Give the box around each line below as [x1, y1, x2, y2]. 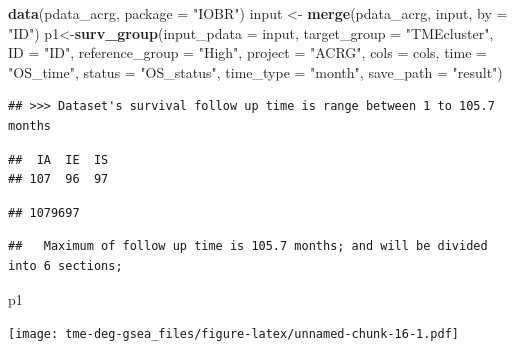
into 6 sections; [8, 258, 123, 273]
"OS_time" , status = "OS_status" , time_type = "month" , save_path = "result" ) [8, 61, 503, 82]
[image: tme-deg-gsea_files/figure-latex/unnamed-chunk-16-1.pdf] [8, 327, 460, 342]
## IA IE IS [8, 152, 109, 167]
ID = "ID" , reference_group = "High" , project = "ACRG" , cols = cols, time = [8, 42, 487, 63]
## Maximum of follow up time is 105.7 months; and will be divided [8, 239, 488, 254]
